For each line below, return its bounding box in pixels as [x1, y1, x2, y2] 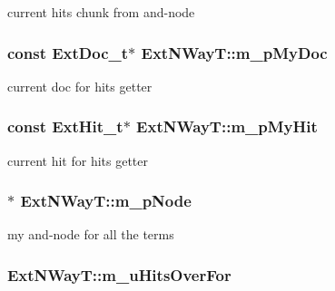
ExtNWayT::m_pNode [20, 189, 192, 212]
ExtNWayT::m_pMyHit [136, 115, 318, 138]
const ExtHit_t [7, 115, 123, 138]
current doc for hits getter [7, 76, 153, 95]
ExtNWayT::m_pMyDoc [141, 41, 328, 63]
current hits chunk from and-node [7, 3, 195, 21]
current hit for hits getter [7, 150, 149, 170]
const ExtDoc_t [7, 41, 129, 63]
